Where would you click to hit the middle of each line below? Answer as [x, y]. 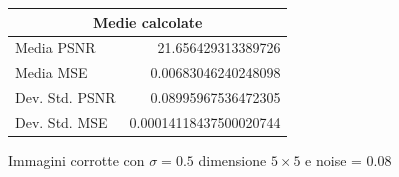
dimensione [232, 159]
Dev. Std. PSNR [65, 97]
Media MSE [51, 72]
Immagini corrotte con [76, 159]
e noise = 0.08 [348, 159]
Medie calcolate [148, 21]
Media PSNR [55, 47]
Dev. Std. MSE [61, 121]
